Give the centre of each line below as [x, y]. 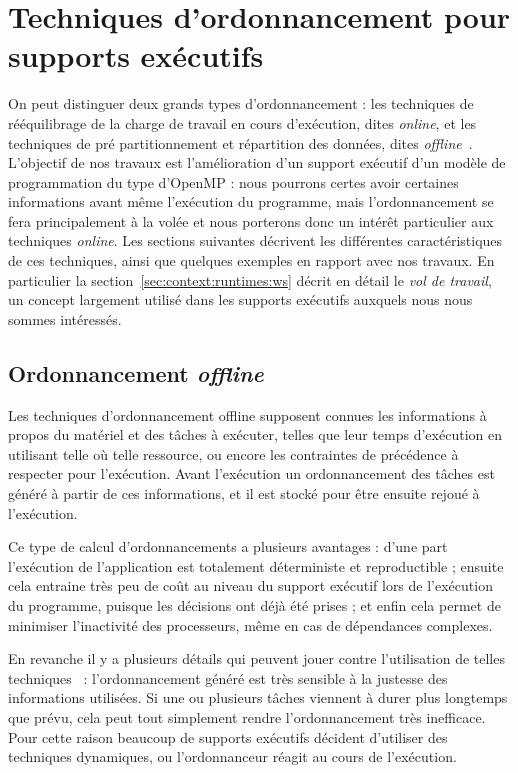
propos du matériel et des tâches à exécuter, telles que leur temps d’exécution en [255, 434]
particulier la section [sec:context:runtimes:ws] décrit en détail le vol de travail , [250, 279]
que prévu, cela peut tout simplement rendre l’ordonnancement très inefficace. [247, 716]
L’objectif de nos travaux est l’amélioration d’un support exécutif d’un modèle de [257, 162]
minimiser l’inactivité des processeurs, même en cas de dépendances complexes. [250, 624]
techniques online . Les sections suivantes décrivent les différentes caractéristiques [255, 240]
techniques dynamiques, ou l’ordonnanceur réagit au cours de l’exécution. [232, 756]
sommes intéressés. [65, 318]
